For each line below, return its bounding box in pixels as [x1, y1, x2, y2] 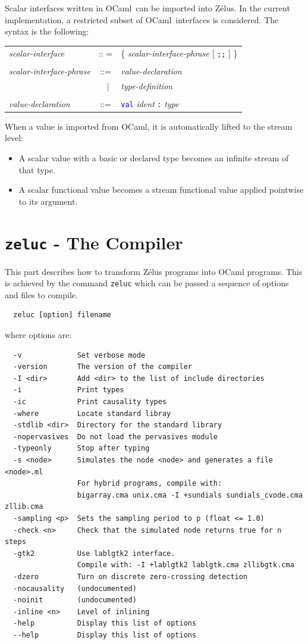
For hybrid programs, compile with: [77, 479, 222, 488]
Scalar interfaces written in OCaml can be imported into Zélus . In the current [5, 2, 290, 14]
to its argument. [18, 195, 78, 207]
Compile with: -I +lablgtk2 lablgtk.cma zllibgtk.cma [77, 561, 294, 570]
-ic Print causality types [13, 398, 167, 406]
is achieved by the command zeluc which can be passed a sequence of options [5, 277, 289, 289]
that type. [18, 163, 55, 176]
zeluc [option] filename [13, 311, 111, 320]
